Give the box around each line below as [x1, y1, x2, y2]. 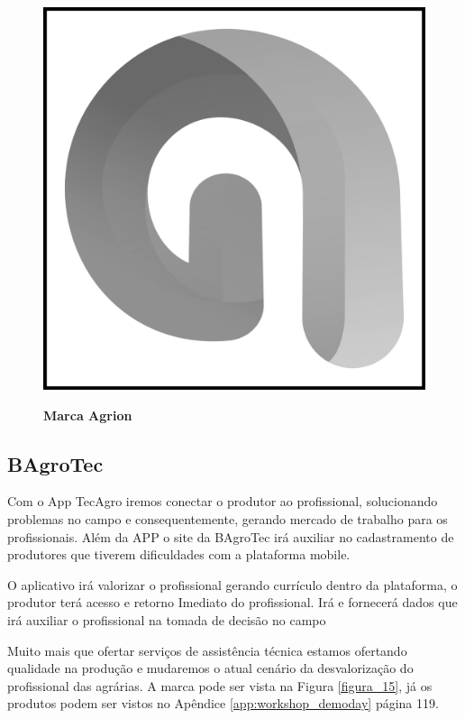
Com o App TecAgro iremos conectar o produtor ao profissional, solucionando [7, 492, 438, 511]
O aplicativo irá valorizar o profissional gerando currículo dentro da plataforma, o [7, 575, 458, 594]
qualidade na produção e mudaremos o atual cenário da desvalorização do [7, 659, 414, 678]
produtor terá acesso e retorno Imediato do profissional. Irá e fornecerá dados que [7, 593, 458, 612]
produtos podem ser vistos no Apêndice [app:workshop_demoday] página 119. [7, 694, 439, 713]
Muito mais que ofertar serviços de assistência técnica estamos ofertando [7, 641, 407, 659]
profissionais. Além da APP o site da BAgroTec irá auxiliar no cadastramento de [7, 527, 454, 546]
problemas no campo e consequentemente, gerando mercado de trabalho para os [7, 509, 448, 528]
